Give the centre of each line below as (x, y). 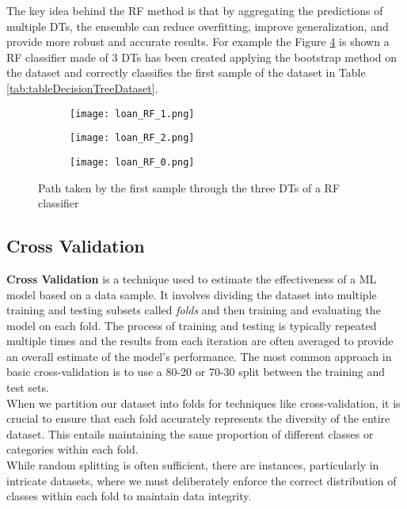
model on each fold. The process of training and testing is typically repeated (192, 325)
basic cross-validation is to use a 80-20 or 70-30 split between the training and (196, 372)
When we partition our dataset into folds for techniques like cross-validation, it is (203, 403)
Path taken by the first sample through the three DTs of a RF (189, 187)
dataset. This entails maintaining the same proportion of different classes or (190, 433)
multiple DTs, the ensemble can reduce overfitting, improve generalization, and (198, 26)
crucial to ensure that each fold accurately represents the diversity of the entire (198, 418)
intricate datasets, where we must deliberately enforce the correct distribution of (202, 480)
